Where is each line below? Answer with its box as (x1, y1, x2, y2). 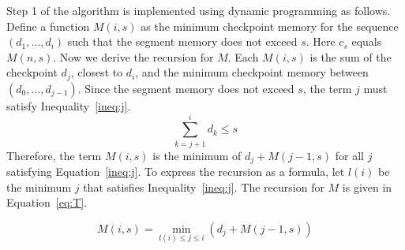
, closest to (70, 64, 123, 80)
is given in (342, 178, 392, 195)
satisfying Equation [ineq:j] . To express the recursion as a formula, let (6, 163, 345, 179)
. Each (227, 48, 259, 65)
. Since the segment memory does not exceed (77, 80, 294, 96)
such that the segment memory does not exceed (67, 33, 298, 50)
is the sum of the (309, 48, 392, 65)
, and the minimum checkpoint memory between (135, 64, 369, 80)
